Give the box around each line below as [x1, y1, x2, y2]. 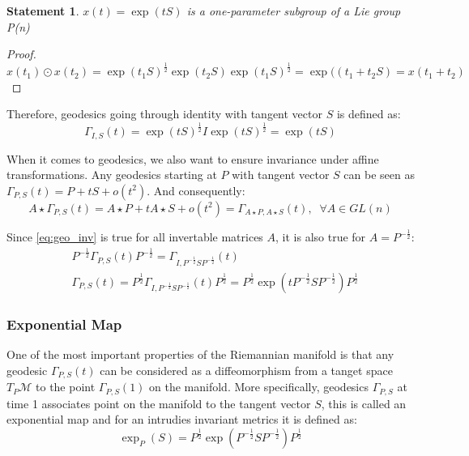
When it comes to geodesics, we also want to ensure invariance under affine [6, 150, 379, 167]
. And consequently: [147, 181, 245, 198]
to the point [36, 378, 96, 395]
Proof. [6, 45, 36, 62]
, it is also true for [275, 228, 366, 245]
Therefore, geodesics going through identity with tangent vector [6, 105, 322, 122]
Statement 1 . [6, 2, 79, 19]
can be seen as [343, 166, 415, 183]
